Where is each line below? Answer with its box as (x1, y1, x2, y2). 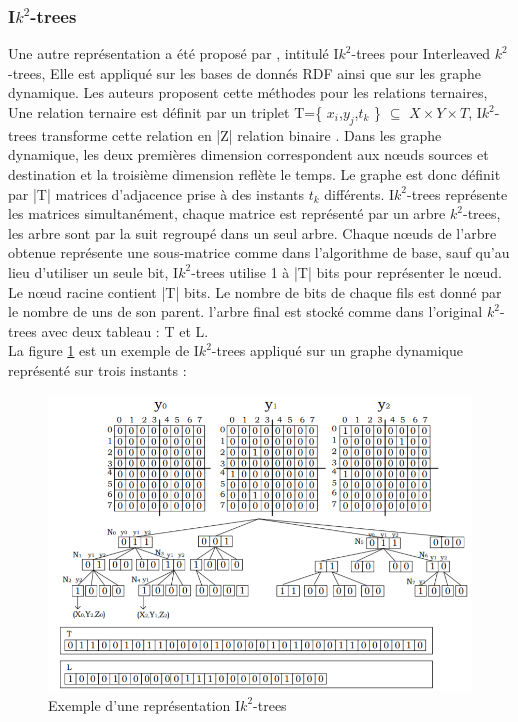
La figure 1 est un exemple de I (8, 340, 199, 361)
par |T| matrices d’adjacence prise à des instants (8, 183, 305, 204)
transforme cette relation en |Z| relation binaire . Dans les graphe (41, 124, 442, 145)
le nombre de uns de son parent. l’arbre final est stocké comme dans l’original (8, 301, 483, 322)
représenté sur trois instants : (8, 359, 187, 380)
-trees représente (407, 183, 508, 204)
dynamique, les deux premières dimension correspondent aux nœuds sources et (8, 144, 489, 165)
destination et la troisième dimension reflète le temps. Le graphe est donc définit (8, 163, 501, 184)
